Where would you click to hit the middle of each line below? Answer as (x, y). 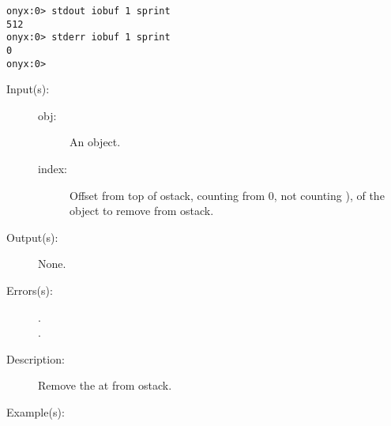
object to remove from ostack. (142, 211)
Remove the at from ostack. (105, 385)
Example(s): (36, 412)
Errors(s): (30, 290)
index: (53, 169)
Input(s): (28, 89)
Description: (36, 358)
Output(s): (32, 237)
